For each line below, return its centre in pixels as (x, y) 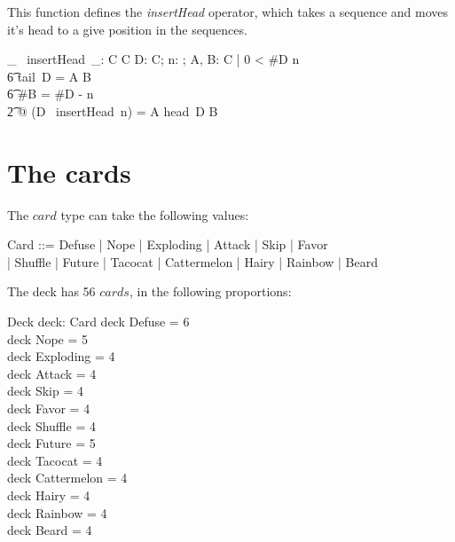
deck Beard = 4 (50, 530)
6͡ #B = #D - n (51, 94)
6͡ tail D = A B (49, 76)
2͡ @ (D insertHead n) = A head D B (113, 110)
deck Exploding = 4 (61, 356)
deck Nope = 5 (47, 338)
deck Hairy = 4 (49, 495)
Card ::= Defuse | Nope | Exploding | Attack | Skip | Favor (168, 244)
